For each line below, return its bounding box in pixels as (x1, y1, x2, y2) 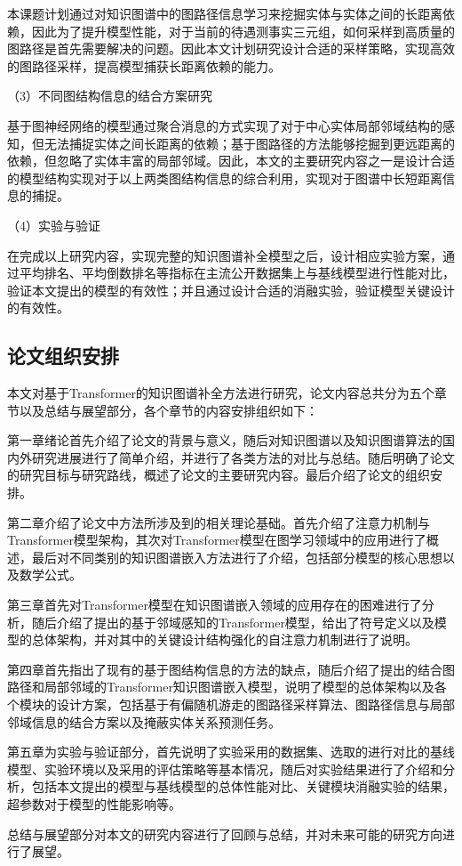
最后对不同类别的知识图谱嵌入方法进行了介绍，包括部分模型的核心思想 (31, 547, 442, 566)
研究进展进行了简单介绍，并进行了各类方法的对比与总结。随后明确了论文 (31, 448, 455, 466)
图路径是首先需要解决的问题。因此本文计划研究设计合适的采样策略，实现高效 (7, 39, 455, 58)
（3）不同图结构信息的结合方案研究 (7, 86, 212, 105)
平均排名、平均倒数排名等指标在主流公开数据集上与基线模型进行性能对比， (19, 263, 455, 282)
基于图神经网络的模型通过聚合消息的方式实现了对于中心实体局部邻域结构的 (7, 116, 442, 134)
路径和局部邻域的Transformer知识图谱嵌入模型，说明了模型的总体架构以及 (7, 677, 434, 696)
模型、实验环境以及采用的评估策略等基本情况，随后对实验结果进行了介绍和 (7, 759, 442, 778)
